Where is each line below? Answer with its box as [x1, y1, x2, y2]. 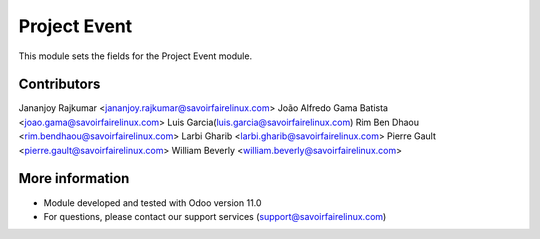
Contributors [18, 76, 101, 93]
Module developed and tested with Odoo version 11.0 [43, 196, 262, 209]
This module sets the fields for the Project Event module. [18, 50, 253, 62]
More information [18, 170, 130, 187]
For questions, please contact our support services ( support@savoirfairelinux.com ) [43, 210, 387, 222]
